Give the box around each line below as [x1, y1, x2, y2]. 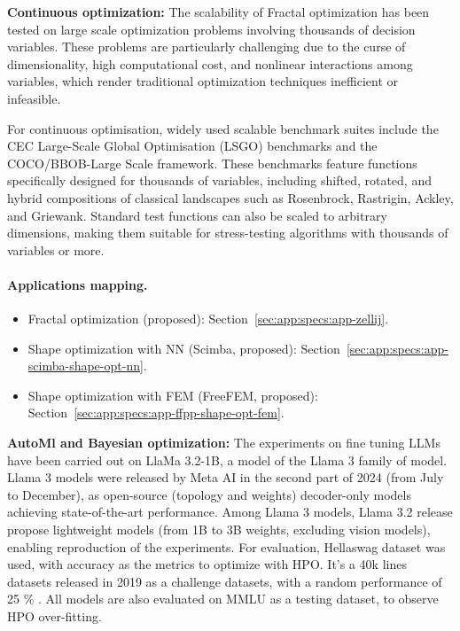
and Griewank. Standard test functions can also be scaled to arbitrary [7, 206, 387, 224]
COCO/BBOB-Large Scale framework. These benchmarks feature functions [7, 153, 417, 172]
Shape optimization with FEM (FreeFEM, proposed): [27, 386, 318, 404]
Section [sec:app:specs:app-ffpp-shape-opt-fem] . [27, 403, 285, 422]
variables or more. [7, 240, 105, 259]
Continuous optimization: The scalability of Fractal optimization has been [7, 3, 430, 20]
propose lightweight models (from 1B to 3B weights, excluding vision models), [7, 520, 431, 539]
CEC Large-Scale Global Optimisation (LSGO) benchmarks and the [7, 136, 378, 155]
